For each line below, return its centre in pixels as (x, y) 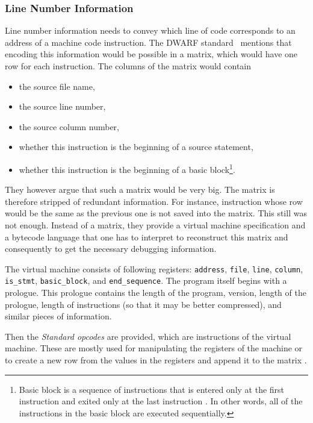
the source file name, (57, 86)
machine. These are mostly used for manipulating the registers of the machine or (154, 348)
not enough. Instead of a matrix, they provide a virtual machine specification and (155, 225)
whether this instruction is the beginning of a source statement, (136, 147)
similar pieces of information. (58, 316)
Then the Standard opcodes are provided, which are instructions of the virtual (148, 336)
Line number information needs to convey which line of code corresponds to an (150, 30)
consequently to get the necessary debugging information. (111, 249)
